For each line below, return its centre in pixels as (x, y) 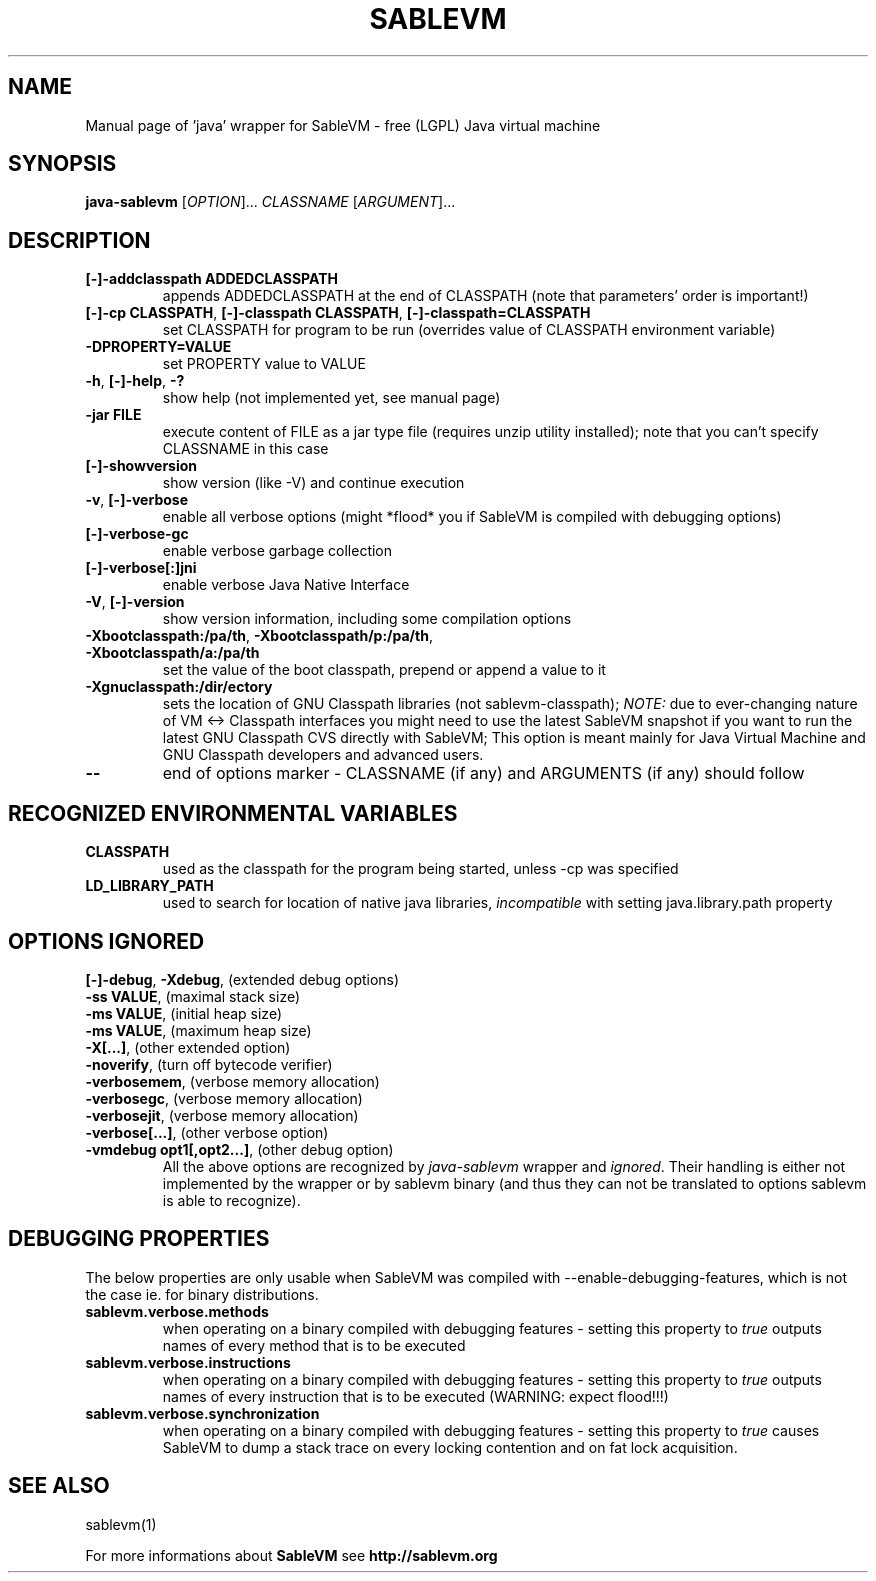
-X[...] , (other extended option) (188, 1047)
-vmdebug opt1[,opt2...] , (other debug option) (239, 1149)
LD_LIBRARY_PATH (149, 886)
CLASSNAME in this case (245, 449)
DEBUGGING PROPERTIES (139, 1239)
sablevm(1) (121, 1524)
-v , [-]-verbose (136, 500)
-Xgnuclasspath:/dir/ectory (179, 687)
